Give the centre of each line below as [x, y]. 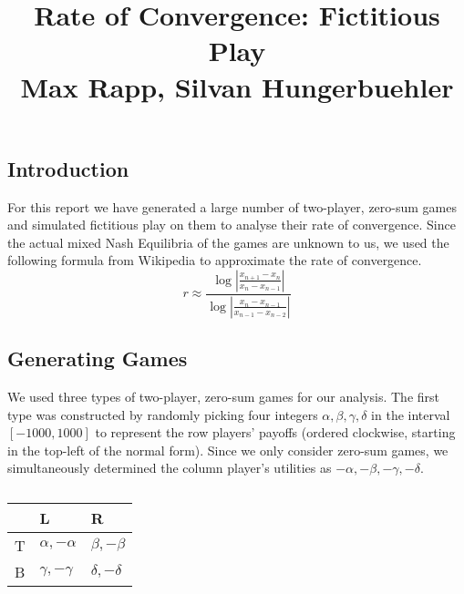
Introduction [68, 168]
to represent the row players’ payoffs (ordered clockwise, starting [275, 432]
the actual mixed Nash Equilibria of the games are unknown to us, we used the [228, 242]
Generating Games [98, 358]
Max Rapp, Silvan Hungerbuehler [237, 86]
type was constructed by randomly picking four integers [163, 414]
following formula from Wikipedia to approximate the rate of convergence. [215, 260]
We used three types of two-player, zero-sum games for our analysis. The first [223, 397]
